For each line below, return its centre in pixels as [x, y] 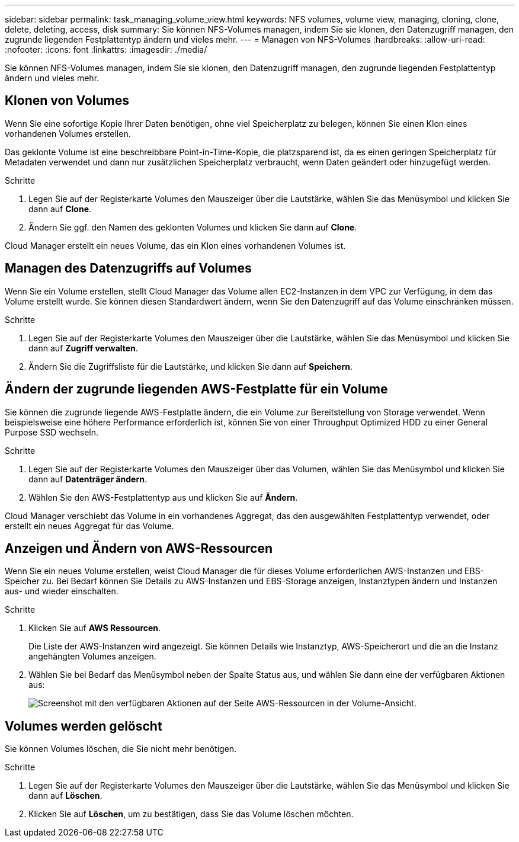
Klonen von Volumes [67, 101]
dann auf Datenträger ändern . [88, 479]
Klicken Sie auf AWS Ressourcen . [95, 628]
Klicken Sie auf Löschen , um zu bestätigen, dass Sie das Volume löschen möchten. [191, 814]
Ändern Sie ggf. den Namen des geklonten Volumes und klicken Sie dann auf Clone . [193, 227]
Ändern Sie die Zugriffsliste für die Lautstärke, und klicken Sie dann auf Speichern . [190, 366]
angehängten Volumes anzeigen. [92, 657]
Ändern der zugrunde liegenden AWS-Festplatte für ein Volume [196, 389]
